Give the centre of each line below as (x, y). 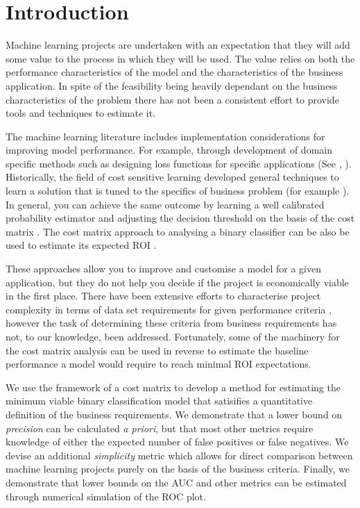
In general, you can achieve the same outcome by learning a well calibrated (165, 204)
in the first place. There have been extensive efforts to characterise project (163, 296)
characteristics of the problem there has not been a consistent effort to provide (172, 99)
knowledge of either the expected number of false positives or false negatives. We (177, 442)
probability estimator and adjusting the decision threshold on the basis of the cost (180, 218)
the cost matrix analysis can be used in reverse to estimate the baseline (157, 350)
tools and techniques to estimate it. (81, 113)
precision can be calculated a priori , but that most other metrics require (160, 428)
